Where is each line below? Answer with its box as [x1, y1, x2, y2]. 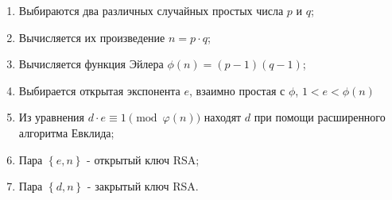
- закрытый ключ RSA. [87, 178, 199, 194]
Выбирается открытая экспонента [18, 82, 180, 98]
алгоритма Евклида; [18, 124, 114, 140]
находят [204, 109, 242, 125]
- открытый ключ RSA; [87, 151, 200, 167]
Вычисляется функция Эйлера [18, 56, 164, 72]
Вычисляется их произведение [18, 29, 165, 45]
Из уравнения [18, 109, 85, 125]
